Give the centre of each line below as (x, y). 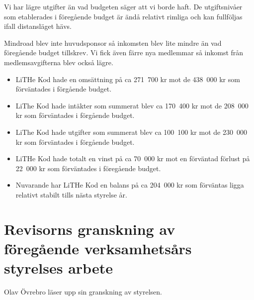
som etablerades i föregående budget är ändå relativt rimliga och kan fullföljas (123, 16)
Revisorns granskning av (90, 229)
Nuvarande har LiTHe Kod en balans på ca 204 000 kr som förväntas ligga (130, 185)
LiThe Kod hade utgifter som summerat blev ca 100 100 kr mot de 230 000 (131, 132)
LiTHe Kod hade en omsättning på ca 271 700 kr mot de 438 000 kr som (128, 79)
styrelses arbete (58, 268)
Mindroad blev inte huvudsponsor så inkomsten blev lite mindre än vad (113, 43)
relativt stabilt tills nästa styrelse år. (71, 194)
